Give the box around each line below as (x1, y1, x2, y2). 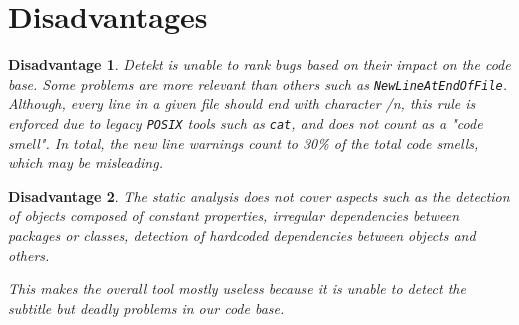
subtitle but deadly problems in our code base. (8, 297, 285, 318)
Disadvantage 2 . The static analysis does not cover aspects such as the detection (8, 185, 510, 206)
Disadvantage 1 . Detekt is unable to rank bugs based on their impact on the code (8, 54, 511, 75)
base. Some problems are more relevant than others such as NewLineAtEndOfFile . (8, 73, 508, 94)
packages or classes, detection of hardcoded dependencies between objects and (8, 225, 476, 245)
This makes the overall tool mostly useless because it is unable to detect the (8, 278, 466, 299)
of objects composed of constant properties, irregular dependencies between (8, 205, 460, 226)
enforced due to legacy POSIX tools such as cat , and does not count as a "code (8, 112, 483, 133)
